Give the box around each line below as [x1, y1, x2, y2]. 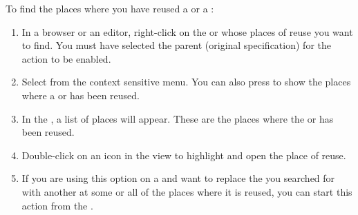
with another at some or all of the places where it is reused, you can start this [21, 184, 352, 198]
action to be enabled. [21, 51, 111, 65]
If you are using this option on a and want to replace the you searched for [21, 171, 335, 185]
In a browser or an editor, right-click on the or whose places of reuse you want [21, 24, 353, 39]
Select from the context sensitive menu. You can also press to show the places [21, 74, 351, 89]
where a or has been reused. [21, 88, 140, 102]
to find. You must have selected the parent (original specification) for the [21, 38, 331, 52]
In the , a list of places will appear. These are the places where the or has [21, 111, 334, 125]
